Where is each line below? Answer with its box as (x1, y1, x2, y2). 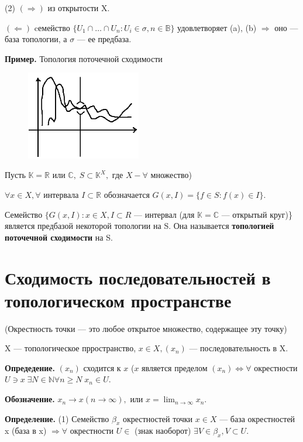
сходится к (83, 361, 121, 374)
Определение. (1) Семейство (5, 412, 109, 424)
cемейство (34, 21, 70, 33)
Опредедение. (5, 361, 55, 374)
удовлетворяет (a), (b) (177, 21, 257, 33)
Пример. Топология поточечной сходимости (5, 52, 163, 64)
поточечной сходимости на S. (5, 231, 113, 243)
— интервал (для (134, 208, 195, 220)
